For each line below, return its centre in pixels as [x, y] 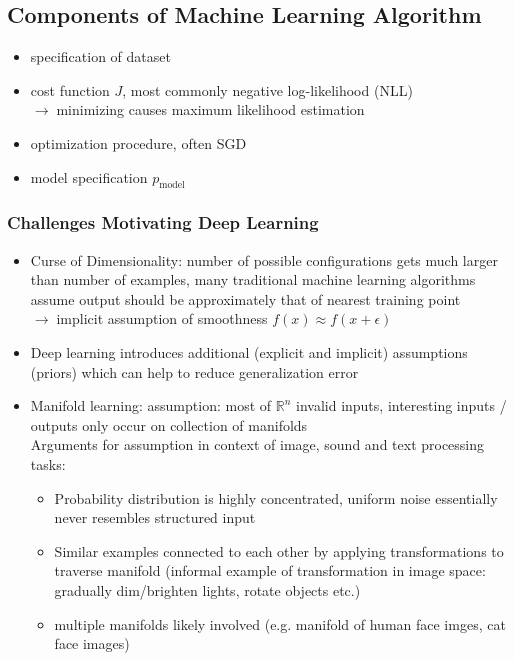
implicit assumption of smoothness [162, 318]
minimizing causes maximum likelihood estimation [210, 109]
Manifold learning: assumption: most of [151, 405]
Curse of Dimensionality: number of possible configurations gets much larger [264, 259]
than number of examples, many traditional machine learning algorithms [253, 279]
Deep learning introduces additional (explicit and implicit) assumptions [249, 351]
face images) [92, 643]
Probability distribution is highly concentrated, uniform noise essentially [276, 497]
